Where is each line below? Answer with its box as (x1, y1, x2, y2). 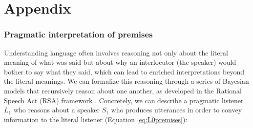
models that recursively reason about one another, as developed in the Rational (4, 85, 242, 95)
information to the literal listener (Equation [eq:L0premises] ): (4, 114, 188, 124)
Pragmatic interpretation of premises (4, 28, 153, 40)
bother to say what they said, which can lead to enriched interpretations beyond (4, 66, 244, 76)
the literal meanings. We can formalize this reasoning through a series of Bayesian (4, 76, 249, 86)
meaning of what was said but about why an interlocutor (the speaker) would (4, 57, 236, 67)
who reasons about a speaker (13, 105, 100, 115)
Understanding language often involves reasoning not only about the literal (4, 47, 228, 57)
